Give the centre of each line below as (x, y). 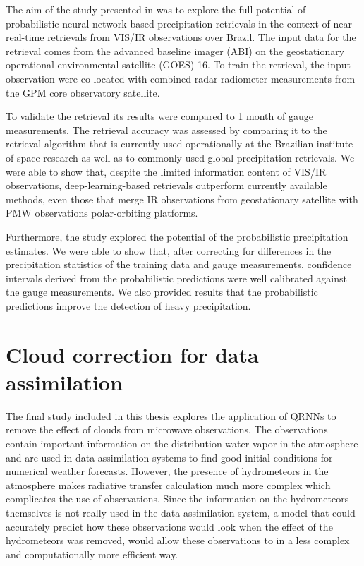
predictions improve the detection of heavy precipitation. (128, 305)
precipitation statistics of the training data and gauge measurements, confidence (179, 264)
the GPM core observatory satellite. (83, 92)
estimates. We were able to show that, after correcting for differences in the (169, 250)
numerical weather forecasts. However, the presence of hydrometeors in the (167, 471)
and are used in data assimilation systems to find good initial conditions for (169, 457)
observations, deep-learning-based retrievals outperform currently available (166, 185)
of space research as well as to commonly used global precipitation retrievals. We (180, 157)
